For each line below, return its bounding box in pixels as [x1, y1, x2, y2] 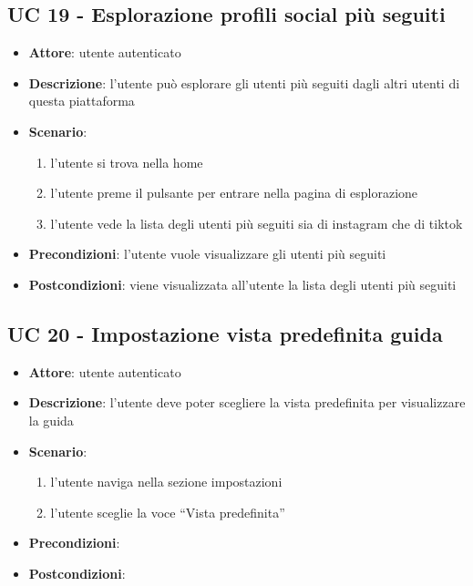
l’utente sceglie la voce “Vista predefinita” [50, 502, 285, 521]
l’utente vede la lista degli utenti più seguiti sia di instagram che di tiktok [50, 213, 463, 232]
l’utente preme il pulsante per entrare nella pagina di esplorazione [50, 183, 418, 202]
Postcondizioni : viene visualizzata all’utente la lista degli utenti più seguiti [28, 274, 457, 293]
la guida [28, 410, 74, 429]
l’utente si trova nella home [50, 152, 203, 171]
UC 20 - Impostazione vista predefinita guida [7, 319, 443, 347]
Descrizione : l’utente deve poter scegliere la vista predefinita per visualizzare [28, 393, 466, 412]
